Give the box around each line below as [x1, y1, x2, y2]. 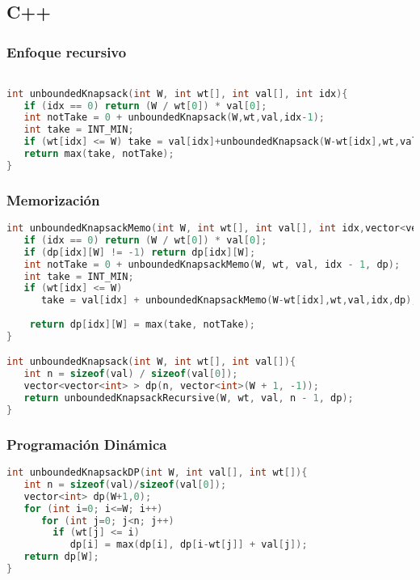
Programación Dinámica [6, 434, 167, 454]
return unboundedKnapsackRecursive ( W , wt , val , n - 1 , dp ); [23, 392, 354, 404]
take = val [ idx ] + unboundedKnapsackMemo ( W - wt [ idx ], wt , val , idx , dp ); [40, 294, 418, 307]
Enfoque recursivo [6, 41, 127, 61]
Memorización [6, 189, 100, 210]
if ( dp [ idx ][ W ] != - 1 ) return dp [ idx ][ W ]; [23, 246, 256, 258]
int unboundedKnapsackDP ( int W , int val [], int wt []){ [6, 467, 308, 478]
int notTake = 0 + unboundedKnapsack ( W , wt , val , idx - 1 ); [23, 112, 325, 124]
